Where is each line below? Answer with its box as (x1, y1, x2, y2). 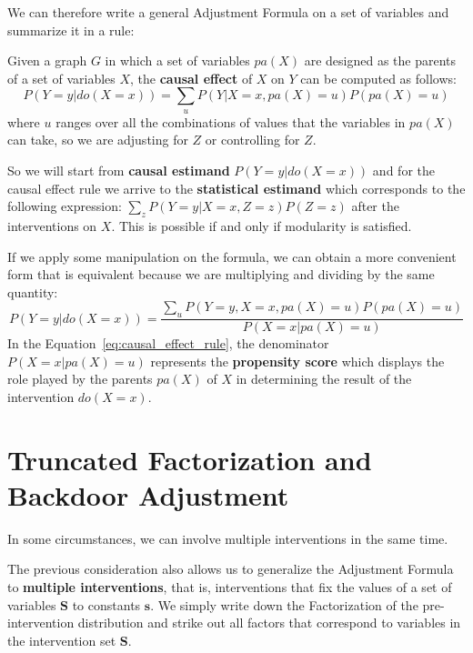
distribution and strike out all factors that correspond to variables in (77, 613, 461, 632)
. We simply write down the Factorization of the (150, 595, 418, 614)
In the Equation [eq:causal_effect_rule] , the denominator (7, 334, 329, 353)
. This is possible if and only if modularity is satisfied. (111, 216, 412, 235)
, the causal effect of (130, 68, 253, 87)
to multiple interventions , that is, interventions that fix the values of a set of (7, 578, 452, 597)
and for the (372, 160, 435, 179)
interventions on (7, 216, 97, 235)
